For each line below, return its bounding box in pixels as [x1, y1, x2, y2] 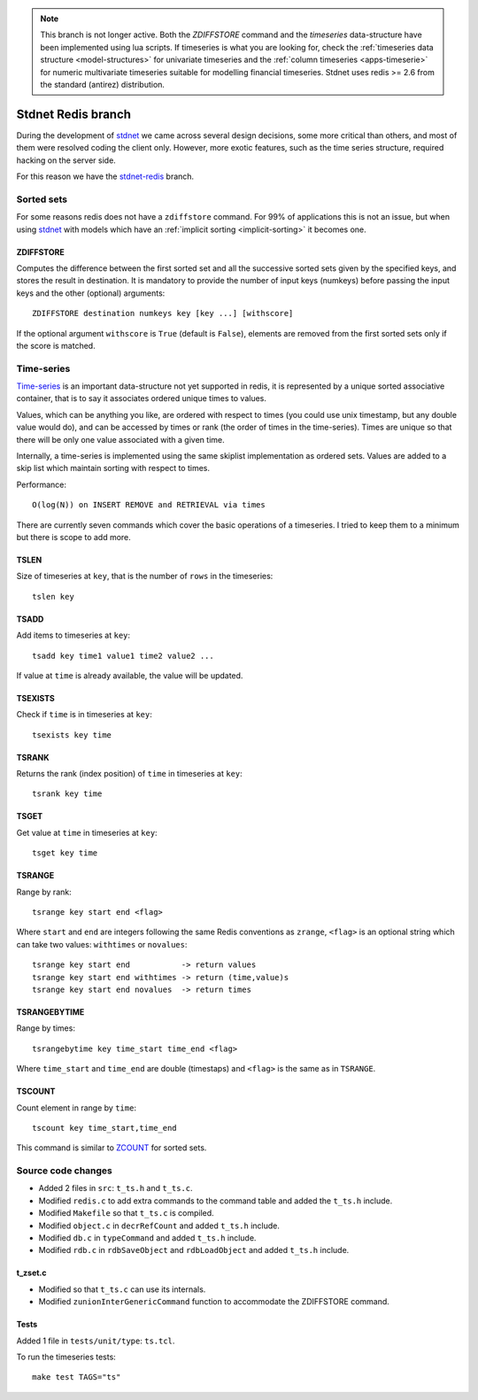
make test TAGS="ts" [32, 1373, 121, 1382]
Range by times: [16, 1023, 75, 1033]
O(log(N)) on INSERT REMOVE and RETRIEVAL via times [32, 500, 266, 510]
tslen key [32, 592, 74, 601]
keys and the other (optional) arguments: [16, 288, 166, 298]
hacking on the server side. [16, 155, 117, 166]
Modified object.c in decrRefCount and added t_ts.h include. [38, 1220, 281, 1231]
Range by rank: [16, 886, 72, 897]
